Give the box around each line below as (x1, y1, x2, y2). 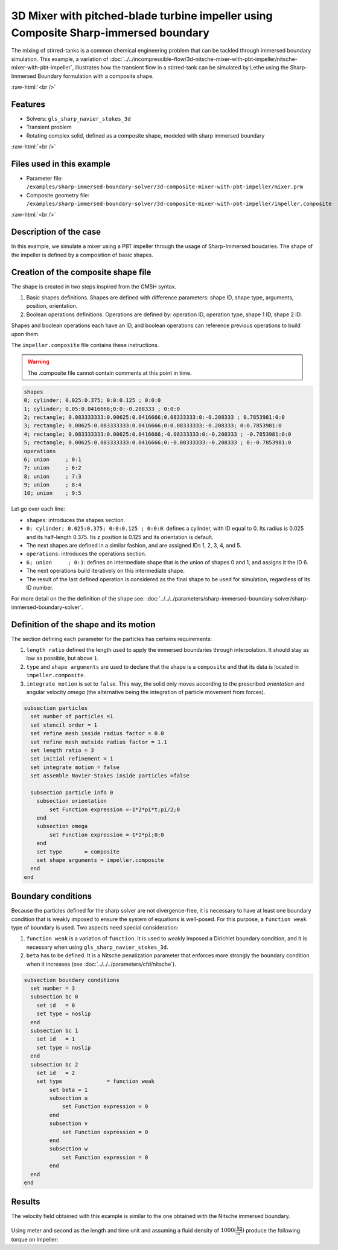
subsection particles (24, 704, 88, 712)
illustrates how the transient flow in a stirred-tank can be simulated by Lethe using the (75, 64, 289, 71)
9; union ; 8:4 (24, 482, 81, 488)
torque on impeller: (11, 1236, 59, 1243)
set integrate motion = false (30, 764, 120, 771)
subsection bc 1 (30, 1027, 78, 1034)
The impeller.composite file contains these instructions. (11, 342, 159, 348)
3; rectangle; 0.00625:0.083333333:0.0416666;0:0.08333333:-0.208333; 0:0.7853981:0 (24, 423, 282, 429)
